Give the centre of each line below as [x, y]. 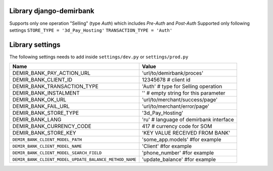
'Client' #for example [167, 146]
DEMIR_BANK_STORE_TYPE [46, 113]
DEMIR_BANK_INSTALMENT [46, 93]
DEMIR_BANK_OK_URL [39, 100]
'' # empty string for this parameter [184, 93]
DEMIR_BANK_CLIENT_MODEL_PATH [47, 139]
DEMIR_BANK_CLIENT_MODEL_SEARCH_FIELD [57, 153]
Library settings [35, 45]
